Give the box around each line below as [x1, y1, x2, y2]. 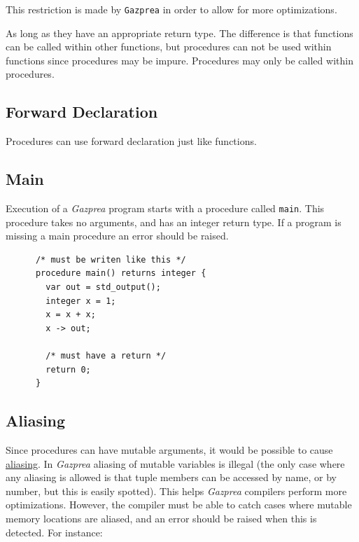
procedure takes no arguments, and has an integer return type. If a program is [6, 214, 342, 229]
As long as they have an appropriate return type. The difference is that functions [6, 25, 353, 40]
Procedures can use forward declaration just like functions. [6, 134, 257, 148]
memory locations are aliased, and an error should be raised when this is [6, 510, 317, 525]
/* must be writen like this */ [35, 254, 186, 265]
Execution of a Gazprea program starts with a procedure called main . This [6, 201, 325, 216]
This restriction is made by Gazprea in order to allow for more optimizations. [6, 2, 337, 16]
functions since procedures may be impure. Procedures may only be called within [6, 53, 353, 67]
